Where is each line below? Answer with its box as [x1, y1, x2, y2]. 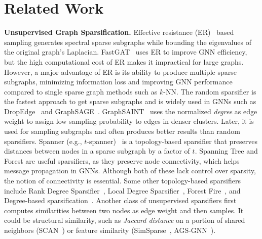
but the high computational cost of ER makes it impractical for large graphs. [4, 56, 244, 67]
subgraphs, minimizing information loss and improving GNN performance [4, 76, 233, 87]
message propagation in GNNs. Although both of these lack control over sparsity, [4, 165, 256, 176]
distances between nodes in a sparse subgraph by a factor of [4, 146, 190, 156]
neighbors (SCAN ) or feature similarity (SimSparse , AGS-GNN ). [4, 225, 216, 235]
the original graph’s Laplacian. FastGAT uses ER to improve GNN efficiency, [4, 46, 247, 57]
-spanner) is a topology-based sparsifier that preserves [87, 135, 258, 146]
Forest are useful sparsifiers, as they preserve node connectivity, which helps [4, 155, 240, 166]
